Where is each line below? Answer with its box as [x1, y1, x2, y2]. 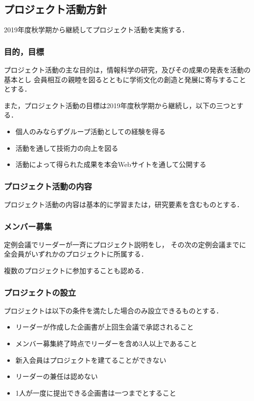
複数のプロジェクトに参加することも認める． [4, 265, 148, 275]
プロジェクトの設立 [4, 286, 76, 298]
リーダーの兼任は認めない [15, 371, 98, 381]
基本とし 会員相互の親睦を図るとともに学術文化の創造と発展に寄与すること [4, 74, 246, 84]
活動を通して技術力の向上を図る [15, 142, 118, 153]
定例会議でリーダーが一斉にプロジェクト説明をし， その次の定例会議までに [4, 239, 246, 249]
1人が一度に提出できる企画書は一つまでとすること [15, 387, 177, 398]
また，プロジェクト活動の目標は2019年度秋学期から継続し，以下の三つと [4, 100, 237, 110]
